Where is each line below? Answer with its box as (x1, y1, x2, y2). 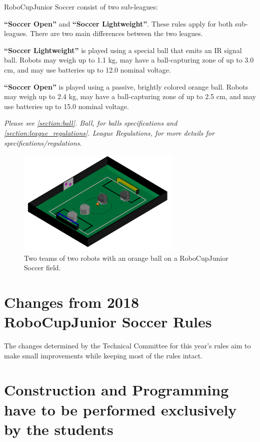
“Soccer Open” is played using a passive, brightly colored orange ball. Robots (4, 81, 248, 92)
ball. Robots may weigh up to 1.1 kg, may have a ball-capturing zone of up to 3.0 (4, 55, 254, 65)
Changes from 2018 (4, 291, 139, 312)
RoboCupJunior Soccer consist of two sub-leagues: (4, 2, 158, 12)
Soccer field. (24, 262, 61, 273)
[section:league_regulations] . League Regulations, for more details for (4, 127, 214, 138)
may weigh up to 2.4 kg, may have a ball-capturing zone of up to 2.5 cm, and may (4, 91, 256, 102)
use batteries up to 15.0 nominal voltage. (4, 101, 129, 111)
